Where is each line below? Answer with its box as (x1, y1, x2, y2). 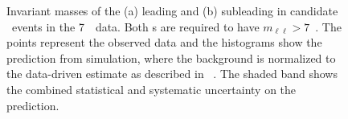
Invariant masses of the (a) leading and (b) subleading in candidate (6, 2, 338, 18)
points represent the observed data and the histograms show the (6, 34, 322, 51)
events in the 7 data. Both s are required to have (11, 18, 260, 35)
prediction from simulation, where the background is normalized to (6, 49, 336, 66)
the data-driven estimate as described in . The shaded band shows (6, 65, 338, 82)
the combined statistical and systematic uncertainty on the (6, 80, 297, 97)
